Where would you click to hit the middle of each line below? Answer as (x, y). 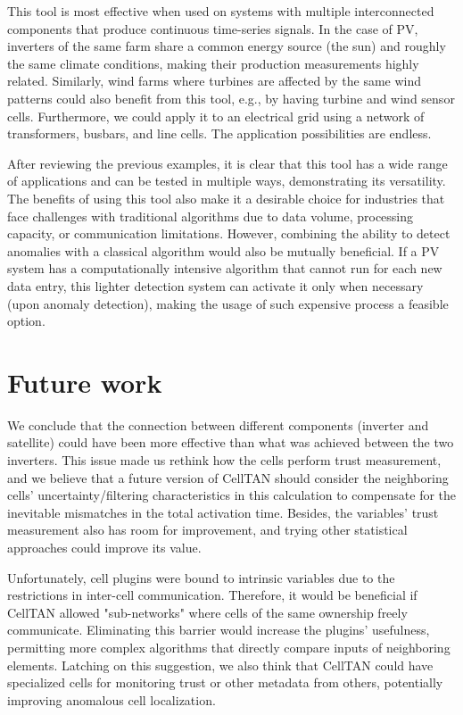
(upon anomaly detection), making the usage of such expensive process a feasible (228, 303)
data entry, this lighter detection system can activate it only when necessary (215, 285)
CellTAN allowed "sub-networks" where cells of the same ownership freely (207, 612)
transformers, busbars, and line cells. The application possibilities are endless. (219, 133)
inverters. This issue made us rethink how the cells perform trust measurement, (224, 460)
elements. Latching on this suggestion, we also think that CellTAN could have (220, 665)
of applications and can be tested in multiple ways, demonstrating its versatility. (227, 181)
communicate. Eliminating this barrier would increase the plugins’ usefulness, (219, 630)
